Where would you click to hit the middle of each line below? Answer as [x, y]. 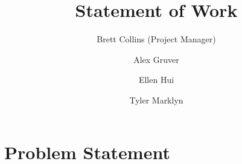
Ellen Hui [156, 80]
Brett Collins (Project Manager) [156, 39]
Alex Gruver [156, 59]
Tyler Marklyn [156, 100]
